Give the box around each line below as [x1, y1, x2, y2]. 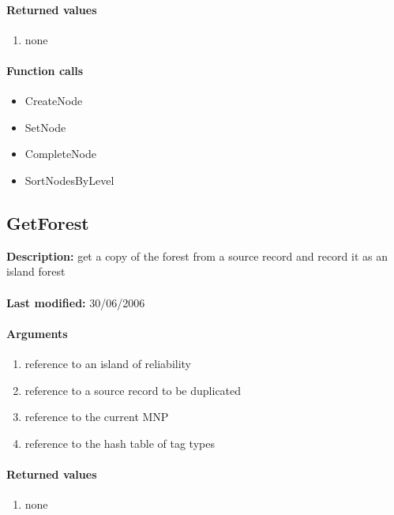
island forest [6, 263, 66, 280]
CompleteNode [24, 145, 97, 162]
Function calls [6, 62, 84, 78]
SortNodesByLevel [24, 171, 114, 188]
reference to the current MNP [24, 408, 169, 425]
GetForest [6, 210, 89, 235]
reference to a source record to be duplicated [24, 382, 242, 398]
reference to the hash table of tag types [24, 434, 215, 451]
